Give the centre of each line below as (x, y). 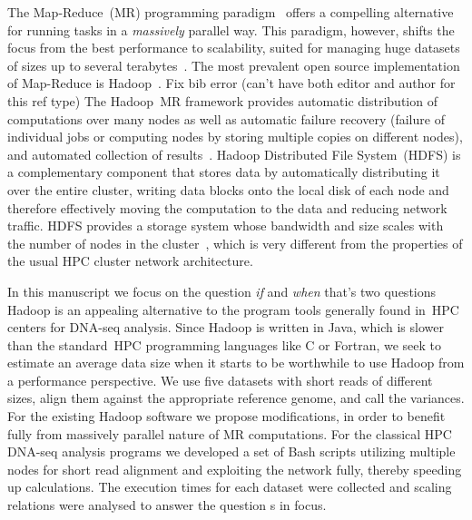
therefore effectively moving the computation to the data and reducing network (227, 207)
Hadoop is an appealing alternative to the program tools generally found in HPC (233, 309)
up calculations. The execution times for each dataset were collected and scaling (230, 487)
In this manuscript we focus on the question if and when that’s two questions (222, 291)
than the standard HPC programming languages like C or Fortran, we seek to (225, 344)
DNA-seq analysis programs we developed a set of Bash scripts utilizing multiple (231, 451)
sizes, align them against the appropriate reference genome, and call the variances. (236, 398)
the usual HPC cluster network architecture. (130, 261)
